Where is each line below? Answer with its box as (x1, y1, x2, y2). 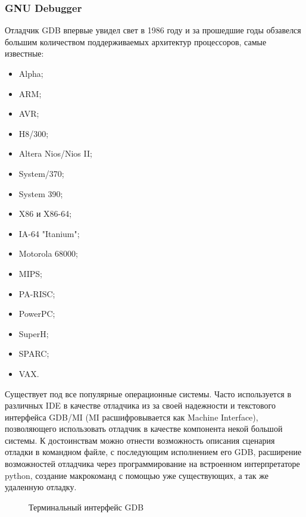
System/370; (18, 167, 64, 179)
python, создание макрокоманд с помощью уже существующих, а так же (5, 469, 268, 481)
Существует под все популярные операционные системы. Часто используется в (5, 387, 292, 400)
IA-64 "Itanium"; (18, 227, 80, 239)
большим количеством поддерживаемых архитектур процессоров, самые (5, 35, 267, 48)
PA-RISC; (18, 287, 55, 300)
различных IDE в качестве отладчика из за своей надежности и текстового (5, 399, 276, 412)
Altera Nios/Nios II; (18, 147, 92, 160)
